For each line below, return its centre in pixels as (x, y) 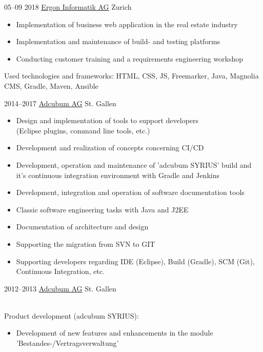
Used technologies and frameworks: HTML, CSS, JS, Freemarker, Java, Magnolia (131, 76)
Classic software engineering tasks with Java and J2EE (102, 209)
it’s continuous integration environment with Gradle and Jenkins (118, 175)
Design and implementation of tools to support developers (107, 120)
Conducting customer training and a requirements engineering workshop (130, 58)
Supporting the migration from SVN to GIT (86, 243)
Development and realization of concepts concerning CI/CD (110, 148)
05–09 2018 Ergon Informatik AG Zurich (68, 7)
